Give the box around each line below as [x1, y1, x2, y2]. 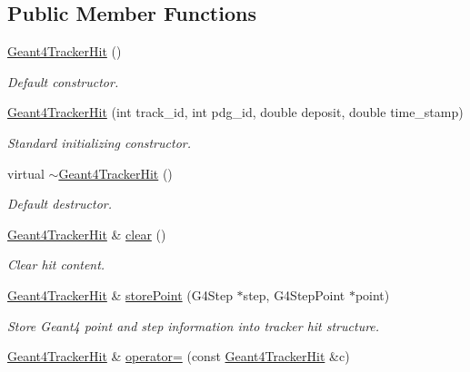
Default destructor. [7, 194, 113, 213]
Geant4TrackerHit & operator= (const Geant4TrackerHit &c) [7, 347, 350, 366]
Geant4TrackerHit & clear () [7, 224, 166, 243]
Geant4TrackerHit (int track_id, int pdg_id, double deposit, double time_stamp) [7, 103, 464, 122]
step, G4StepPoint [243, 285, 345, 304]
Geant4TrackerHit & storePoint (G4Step [7, 285, 233, 304]
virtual [7, 163, 45, 182]
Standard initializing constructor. [7, 132, 191, 152]
